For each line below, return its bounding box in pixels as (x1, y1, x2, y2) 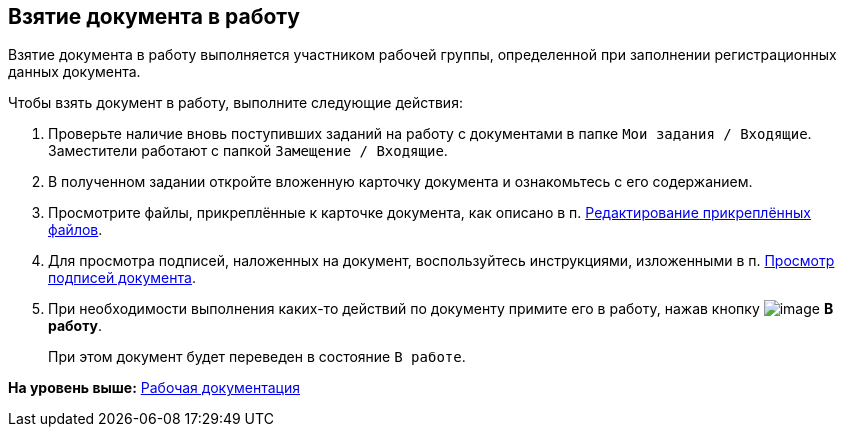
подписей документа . (48, 269, 196, 287)
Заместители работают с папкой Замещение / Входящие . (48, 142, 448, 160)
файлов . (48, 221, 103, 239)
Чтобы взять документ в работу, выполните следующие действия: (8, 94, 463, 112)
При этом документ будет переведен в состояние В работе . (48, 348, 466, 366)
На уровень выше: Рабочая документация (8, 379, 300, 397)
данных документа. (8, 63, 141, 81)
